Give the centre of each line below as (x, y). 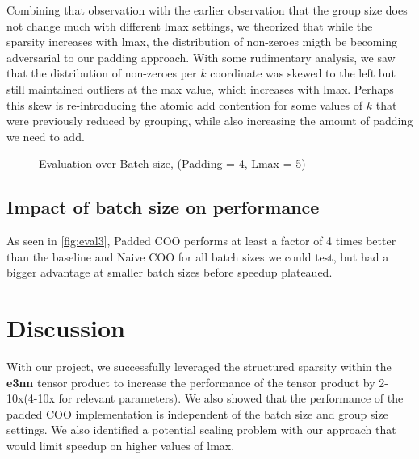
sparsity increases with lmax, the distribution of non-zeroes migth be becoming (202, 42)
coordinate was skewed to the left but (303, 73)
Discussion (66, 328)
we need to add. (46, 136)
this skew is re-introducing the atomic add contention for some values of (185, 104)
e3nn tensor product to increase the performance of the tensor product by (191, 382)
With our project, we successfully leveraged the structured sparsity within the (199, 367)
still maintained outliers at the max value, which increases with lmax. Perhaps (200, 88)
